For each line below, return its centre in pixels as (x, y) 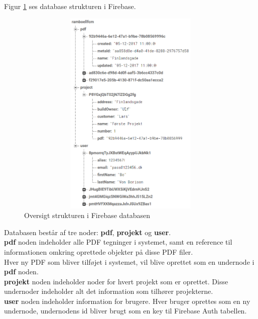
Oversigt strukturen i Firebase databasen (87, 215)
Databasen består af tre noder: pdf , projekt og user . (88, 232)
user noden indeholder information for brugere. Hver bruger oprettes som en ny (127, 301)
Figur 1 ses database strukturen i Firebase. (70, 6)
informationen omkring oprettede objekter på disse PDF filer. (99, 251)
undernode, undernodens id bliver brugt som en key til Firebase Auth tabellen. (125, 311)
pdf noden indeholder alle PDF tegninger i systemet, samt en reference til (118, 242)
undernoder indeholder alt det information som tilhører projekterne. (109, 291)
